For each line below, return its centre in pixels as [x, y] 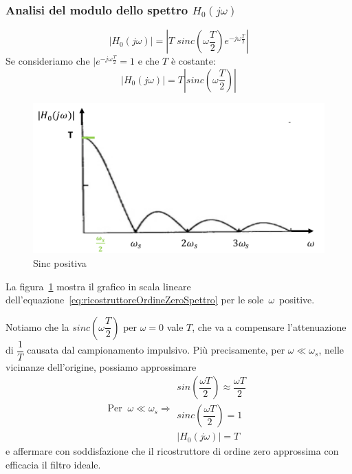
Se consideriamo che [48, 61]
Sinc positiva [60, 262]
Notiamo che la [37, 326]
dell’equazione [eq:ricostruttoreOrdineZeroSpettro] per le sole [135, 300]
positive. [297, 300]
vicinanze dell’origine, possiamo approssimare [101, 366]
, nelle [331, 350]
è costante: [193, 61]
